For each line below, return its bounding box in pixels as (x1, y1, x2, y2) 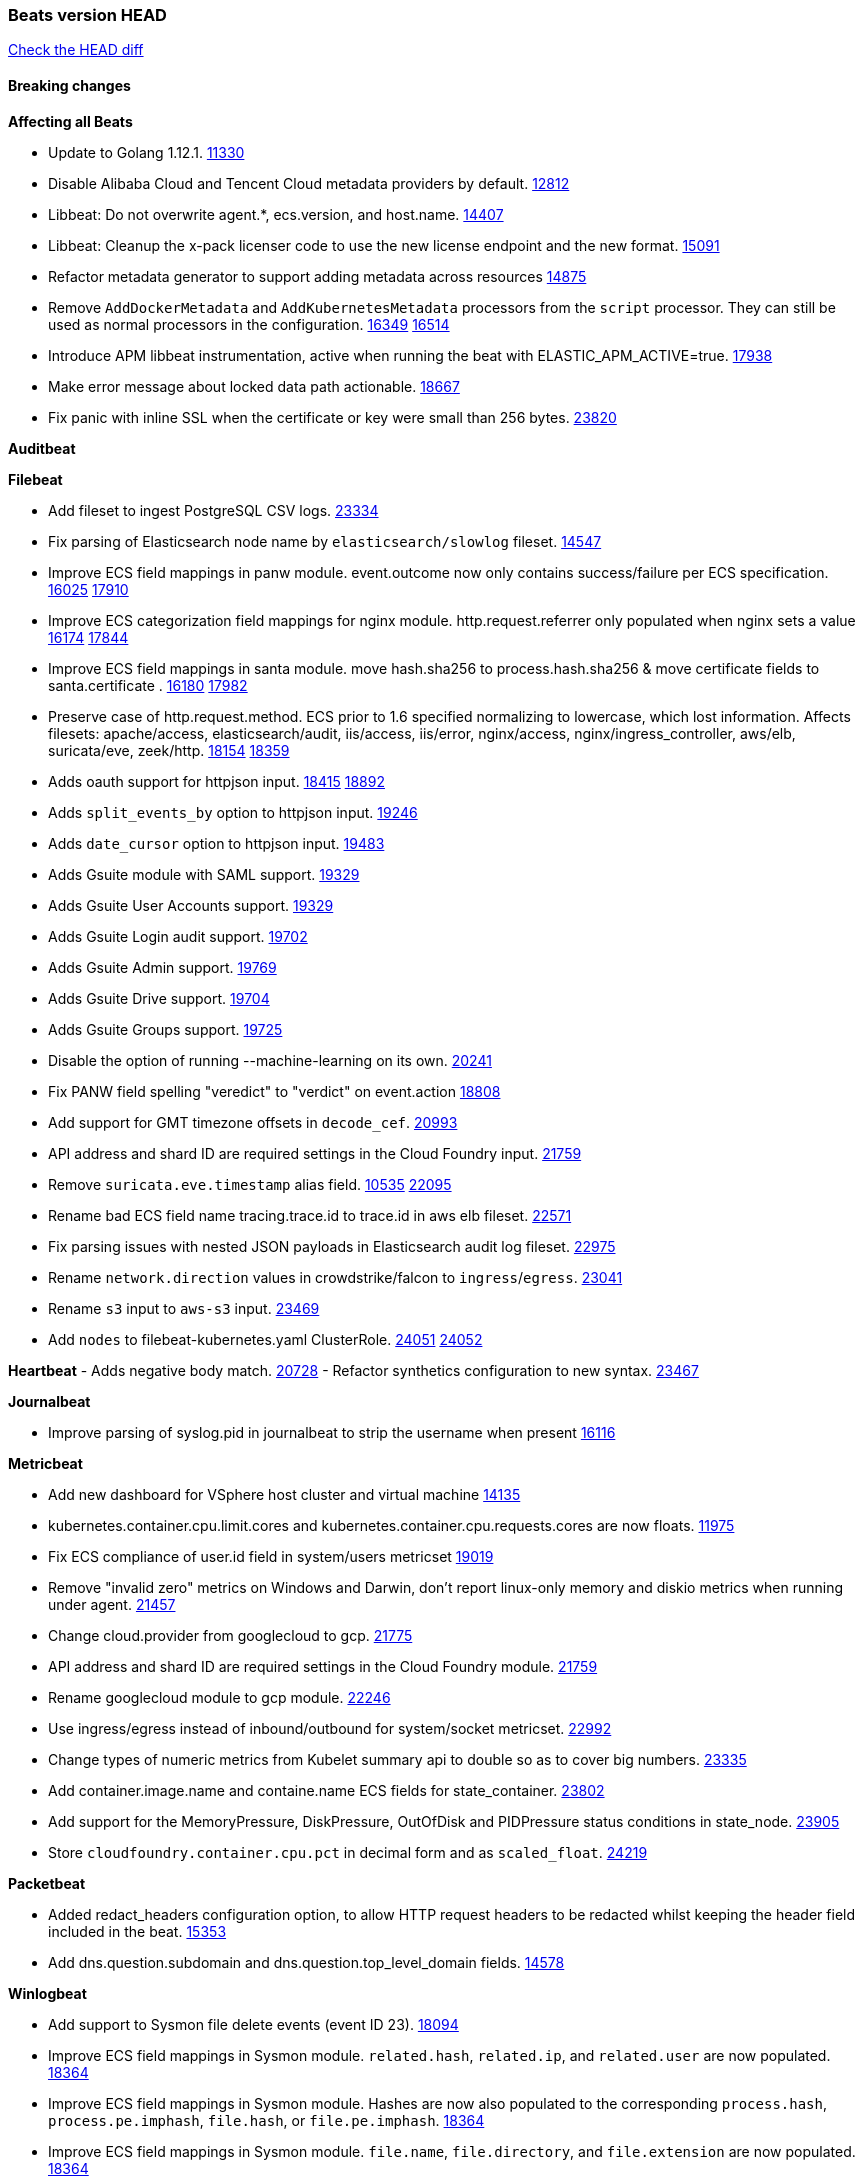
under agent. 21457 (48, 1595, 176, 1613)
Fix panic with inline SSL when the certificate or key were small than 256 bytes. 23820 (48, 408, 617, 426)
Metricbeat (8, 1454, 83, 1472)
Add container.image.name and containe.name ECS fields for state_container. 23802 (48, 1781, 605, 1799)
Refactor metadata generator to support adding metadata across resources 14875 (48, 267, 587, 285)
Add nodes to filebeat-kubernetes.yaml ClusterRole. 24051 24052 (48, 1330, 483, 1348)
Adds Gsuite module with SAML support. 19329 (48, 865, 360, 883)
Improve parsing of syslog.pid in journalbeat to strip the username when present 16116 (48, 1423, 616, 1441)
